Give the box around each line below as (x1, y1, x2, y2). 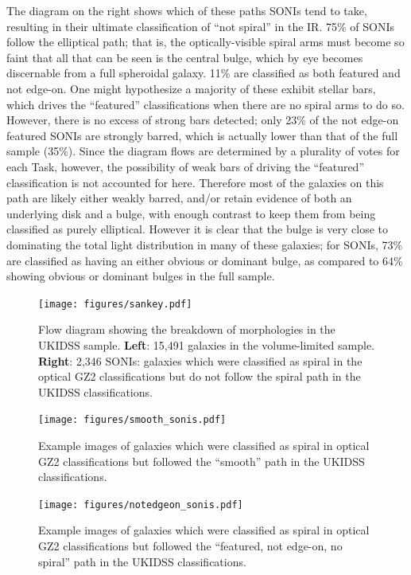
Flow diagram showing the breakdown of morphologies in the (38, 321, 335, 338)
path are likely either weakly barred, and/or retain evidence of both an (6, 190, 352, 206)
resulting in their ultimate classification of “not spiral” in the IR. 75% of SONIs (6, 18, 394, 34)
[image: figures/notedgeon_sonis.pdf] (38, 499, 243, 510)
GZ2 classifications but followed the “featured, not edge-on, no (38, 538, 343, 553)
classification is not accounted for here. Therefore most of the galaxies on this (6, 174, 384, 190)
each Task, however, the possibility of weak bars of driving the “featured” (6, 158, 365, 174)
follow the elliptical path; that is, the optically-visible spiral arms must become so (6, 33, 405, 50)
